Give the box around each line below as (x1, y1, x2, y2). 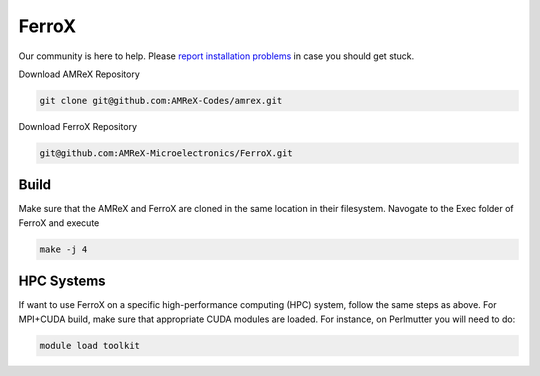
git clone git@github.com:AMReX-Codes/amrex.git (39, 95, 283, 106)
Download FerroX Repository (18, 120, 138, 132)
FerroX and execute (18, 216, 100, 229)
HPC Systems (18, 273, 106, 290)
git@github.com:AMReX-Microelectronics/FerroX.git (39, 147, 294, 159)
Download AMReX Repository (18, 68, 140, 80)
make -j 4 (39, 243, 88, 255)
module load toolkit (39, 340, 140, 351)
